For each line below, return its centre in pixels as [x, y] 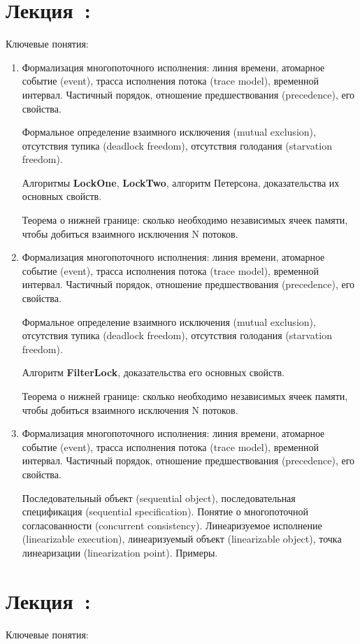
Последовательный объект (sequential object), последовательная [159, 498]
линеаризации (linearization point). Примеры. [120, 552]
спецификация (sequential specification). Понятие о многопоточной [165, 511]
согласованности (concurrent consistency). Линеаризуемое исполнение [172, 525]
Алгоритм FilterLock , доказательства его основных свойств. [153, 372]
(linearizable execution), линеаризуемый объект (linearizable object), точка [182, 539]
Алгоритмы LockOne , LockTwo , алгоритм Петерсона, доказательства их [181, 182]
